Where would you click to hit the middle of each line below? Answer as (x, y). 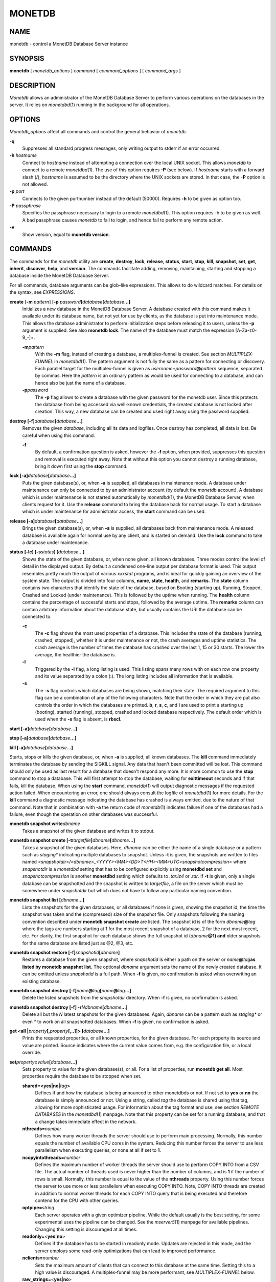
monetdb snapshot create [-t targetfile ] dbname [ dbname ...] (72, 840)
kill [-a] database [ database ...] (41, 747)
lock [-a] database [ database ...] (43, 476)
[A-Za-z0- (246, 330)
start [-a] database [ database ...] (43, 729)
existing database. (42, 981)
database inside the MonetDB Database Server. (59, 276)
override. (32, 1053)
